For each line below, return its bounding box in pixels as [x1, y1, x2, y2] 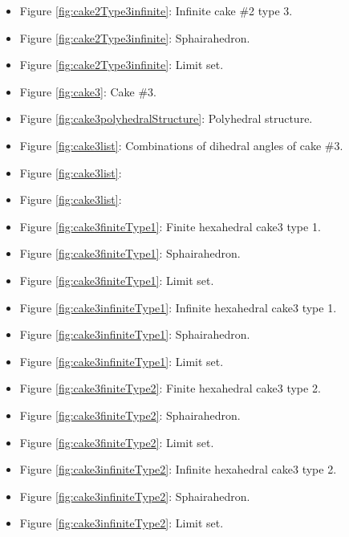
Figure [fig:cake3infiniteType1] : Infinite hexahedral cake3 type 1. [19, 299, 337, 315]
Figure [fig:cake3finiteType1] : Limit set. [19, 271, 214, 288]
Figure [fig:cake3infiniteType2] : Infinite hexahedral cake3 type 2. [19, 461, 337, 478]
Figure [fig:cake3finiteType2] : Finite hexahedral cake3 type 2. [19, 380, 321, 397]
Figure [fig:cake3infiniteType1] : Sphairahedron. [19, 326, 250, 343]
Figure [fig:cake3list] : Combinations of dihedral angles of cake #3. [19, 136, 343, 153]
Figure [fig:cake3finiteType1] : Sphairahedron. [19, 245, 241, 262]
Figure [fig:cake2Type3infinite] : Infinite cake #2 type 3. [19, 2, 293, 18]
